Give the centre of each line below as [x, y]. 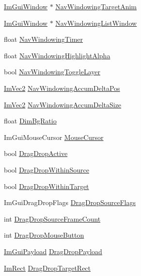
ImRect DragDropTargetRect [47, 267]
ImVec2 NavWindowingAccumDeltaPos [62, 88]
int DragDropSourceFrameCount [52, 218]
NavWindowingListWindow [96, 23]
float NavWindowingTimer [44, 39]
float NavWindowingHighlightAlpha [57, 55]
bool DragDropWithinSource [47, 169]
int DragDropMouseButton [44, 235]
